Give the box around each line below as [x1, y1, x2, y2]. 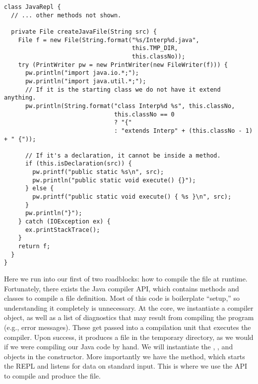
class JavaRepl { [4, 3, 61, 10]
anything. [4, 94, 36, 102]
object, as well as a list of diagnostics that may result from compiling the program [4, 312, 254, 323]
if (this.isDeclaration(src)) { [25, 160, 132, 167]
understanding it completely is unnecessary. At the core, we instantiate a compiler [4, 302, 254, 313]
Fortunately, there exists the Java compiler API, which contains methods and [4, 283, 239, 293]
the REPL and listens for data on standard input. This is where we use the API [4, 361, 247, 371]
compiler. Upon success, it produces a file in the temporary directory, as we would [4, 331, 254, 342]
